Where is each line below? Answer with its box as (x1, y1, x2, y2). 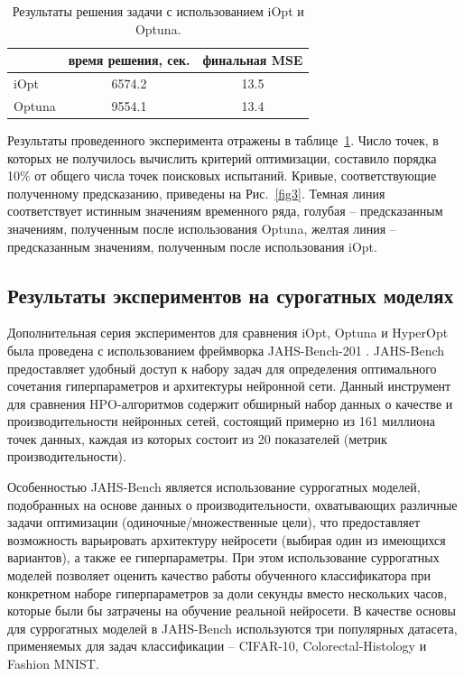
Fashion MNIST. (7, 654, 99, 673)
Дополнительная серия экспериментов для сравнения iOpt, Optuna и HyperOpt (7, 323, 449, 342)
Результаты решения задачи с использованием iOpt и (12, 2, 304, 20)
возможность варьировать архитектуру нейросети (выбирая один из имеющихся (7, 530, 446, 549)
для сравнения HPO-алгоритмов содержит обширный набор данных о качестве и (7, 394, 453, 412)
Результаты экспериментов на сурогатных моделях (7, 281, 454, 309)
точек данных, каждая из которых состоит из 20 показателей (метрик (7, 429, 387, 448)
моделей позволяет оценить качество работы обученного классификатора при (7, 566, 432, 585)
